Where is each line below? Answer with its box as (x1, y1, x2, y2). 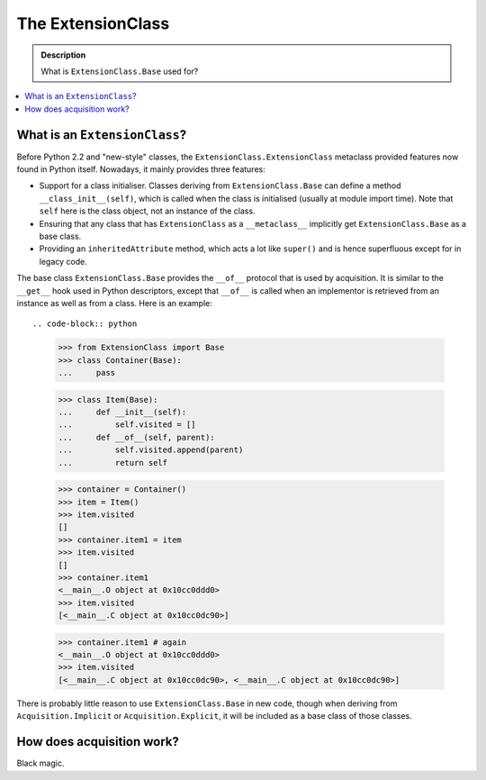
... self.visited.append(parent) (58, 445, 244, 455)
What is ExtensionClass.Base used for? (40, 66, 199, 77)
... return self (58, 458, 168, 467)
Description (40, 50, 86, 60)
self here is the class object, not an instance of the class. (39, 205, 256, 216)
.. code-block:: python (32, 319, 138, 329)
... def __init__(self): (58, 407, 187, 418)
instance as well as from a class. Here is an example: (16, 297, 213, 308)
